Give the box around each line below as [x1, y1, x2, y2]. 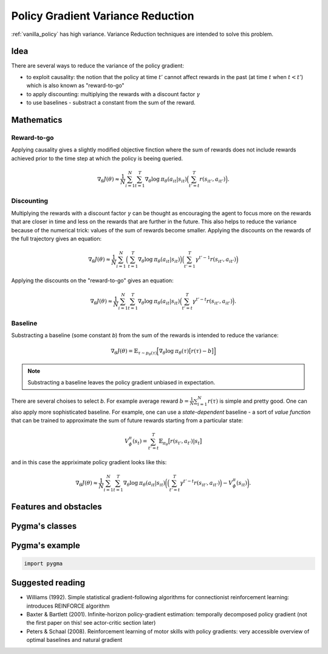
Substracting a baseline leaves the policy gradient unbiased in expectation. [27, 378, 216, 386]
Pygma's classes [11, 521, 77, 531]
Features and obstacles [11, 501, 103, 512]
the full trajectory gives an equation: [11, 235, 102, 243]
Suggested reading [11, 578, 86, 588]
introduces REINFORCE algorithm [26, 602, 110, 610]
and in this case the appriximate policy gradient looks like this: [11, 459, 167, 466]
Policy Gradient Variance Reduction [11, 9, 194, 23]
